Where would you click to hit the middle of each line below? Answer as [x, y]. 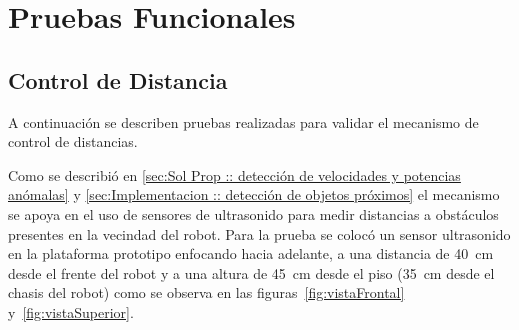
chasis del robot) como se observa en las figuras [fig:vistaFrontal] [206, 292]
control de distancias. [73, 141]
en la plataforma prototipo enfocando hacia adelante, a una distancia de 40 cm [251, 253]
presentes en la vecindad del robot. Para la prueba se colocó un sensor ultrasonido [259, 233]
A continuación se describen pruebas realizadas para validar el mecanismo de [243, 121]
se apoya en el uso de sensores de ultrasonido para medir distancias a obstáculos [253, 213]
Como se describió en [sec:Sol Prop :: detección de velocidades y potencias [234, 174]
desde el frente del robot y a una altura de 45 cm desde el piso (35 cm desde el [251, 272]
